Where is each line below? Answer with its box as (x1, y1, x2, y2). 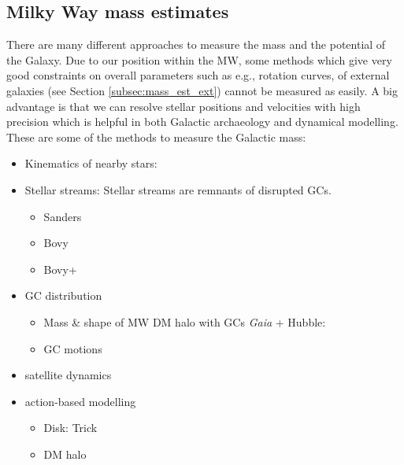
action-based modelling (24, 393, 136, 409)
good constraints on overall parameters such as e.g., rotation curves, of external (6, 67, 390, 83)
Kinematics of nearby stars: (24, 155, 158, 172)
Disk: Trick (43, 419, 98, 436)
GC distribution (24, 287, 102, 304)
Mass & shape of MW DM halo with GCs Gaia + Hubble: (43, 313, 326, 330)
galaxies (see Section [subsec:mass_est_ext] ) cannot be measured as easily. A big (6, 82, 398, 98)
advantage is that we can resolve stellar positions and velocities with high (6, 98, 361, 114)
